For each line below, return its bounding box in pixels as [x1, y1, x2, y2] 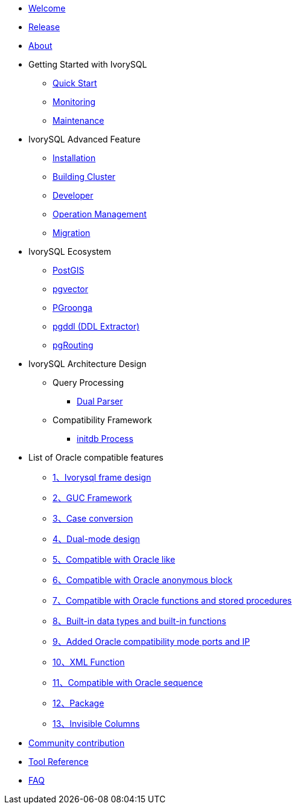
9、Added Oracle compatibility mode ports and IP [53, 636, 250, 647]
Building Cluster [53, 171, 116, 182]
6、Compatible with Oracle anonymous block [53, 575, 232, 585]
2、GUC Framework [53, 493, 132, 503]
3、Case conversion [53, 513, 133, 523]
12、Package [53, 698, 104, 708]
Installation [53, 153, 96, 163]
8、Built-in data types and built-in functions [53, 616, 226, 626]
